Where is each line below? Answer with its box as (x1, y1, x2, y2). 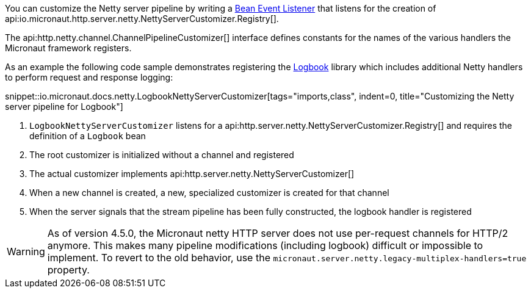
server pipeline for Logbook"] (5, 101, 123, 112)
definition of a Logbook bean (29, 131, 146, 141)
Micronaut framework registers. (5, 43, 132, 53)
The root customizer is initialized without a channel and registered (29, 150, 294, 160)
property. (47, 264, 90, 276)
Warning (7, 245, 45, 258)
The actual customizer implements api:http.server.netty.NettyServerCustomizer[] (29, 168, 355, 179)
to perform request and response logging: (5, 72, 173, 82)
